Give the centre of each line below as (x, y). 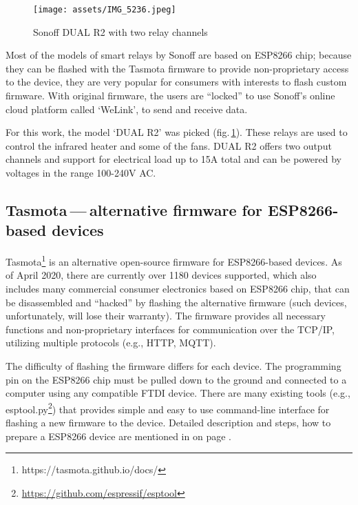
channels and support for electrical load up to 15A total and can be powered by (173, 159)
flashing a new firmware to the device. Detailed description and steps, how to (168, 423)
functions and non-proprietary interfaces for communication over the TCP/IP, (170, 329)
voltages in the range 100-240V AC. (81, 172)
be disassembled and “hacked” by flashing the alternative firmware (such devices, (176, 302)
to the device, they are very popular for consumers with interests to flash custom (176, 82)
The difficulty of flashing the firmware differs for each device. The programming (173, 366)
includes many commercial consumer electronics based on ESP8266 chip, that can (178, 289)
